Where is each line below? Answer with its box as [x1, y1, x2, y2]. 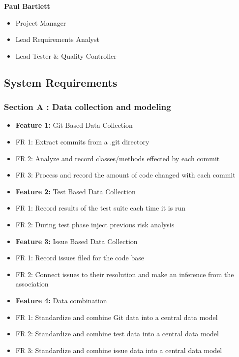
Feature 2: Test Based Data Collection [15, 186, 136, 196]
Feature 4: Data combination [15, 295, 107, 305]
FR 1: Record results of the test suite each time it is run [15, 203, 185, 213]
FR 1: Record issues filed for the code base [15, 252, 144, 263]
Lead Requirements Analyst [15, 34, 99, 44]
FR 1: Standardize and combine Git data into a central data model [15, 312, 218, 322]
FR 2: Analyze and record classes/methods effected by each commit [15, 153, 220, 163]
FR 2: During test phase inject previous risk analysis [15, 219, 175, 229]
